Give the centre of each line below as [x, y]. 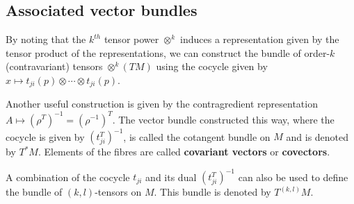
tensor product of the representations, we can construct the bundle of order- [168, 52]
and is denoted [317, 136]
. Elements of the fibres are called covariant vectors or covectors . [184, 152]
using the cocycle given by [212, 66]
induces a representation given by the [260, 39]
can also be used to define [293, 177]
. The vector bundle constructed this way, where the [223, 119]
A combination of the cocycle [68, 177]
